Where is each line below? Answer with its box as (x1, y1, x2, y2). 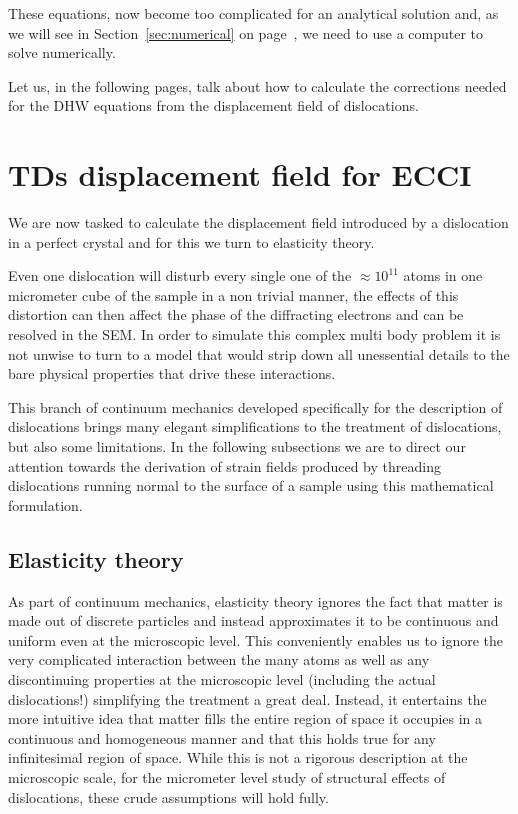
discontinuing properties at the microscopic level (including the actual (8, 668, 436, 689)
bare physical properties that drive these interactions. (8, 363, 336, 384)
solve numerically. (8, 42, 116, 63)
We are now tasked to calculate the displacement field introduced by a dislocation (8, 212, 509, 233)
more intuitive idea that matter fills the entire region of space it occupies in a (8, 708, 483, 729)
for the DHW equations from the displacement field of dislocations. (8, 95, 419, 116)
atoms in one (403, 265, 483, 286)
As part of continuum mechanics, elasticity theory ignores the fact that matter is (8, 590, 503, 611)
